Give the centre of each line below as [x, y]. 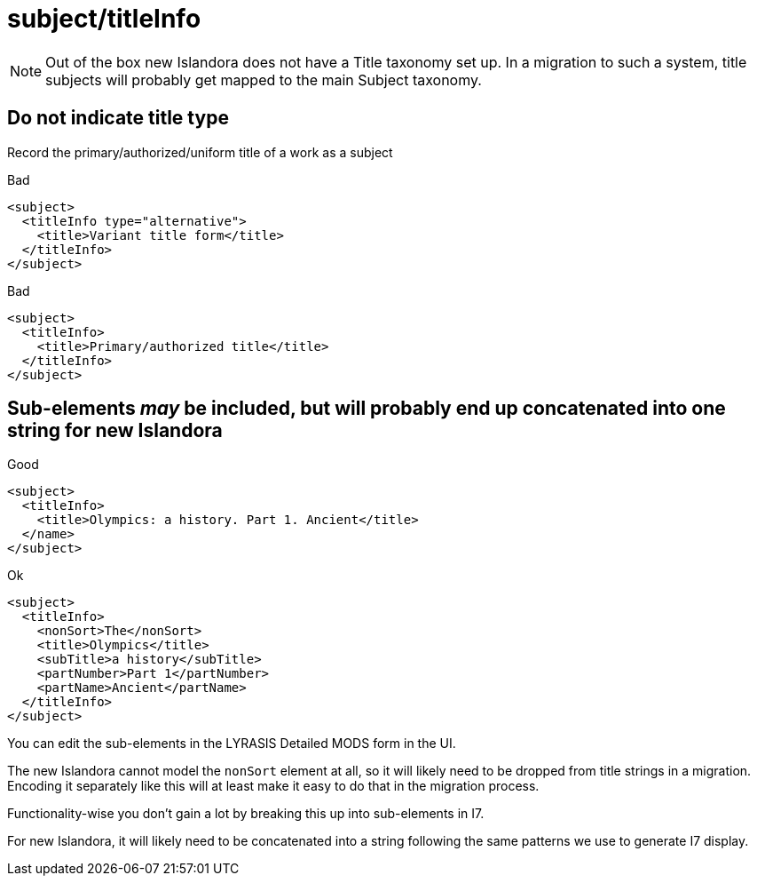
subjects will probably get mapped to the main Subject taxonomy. [264, 80]
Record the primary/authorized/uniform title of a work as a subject [200, 152]
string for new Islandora [115, 431]
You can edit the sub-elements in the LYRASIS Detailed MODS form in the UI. [232, 744]
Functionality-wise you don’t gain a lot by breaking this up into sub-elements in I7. [246, 814]
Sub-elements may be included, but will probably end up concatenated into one [367, 409]
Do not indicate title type [118, 118]
